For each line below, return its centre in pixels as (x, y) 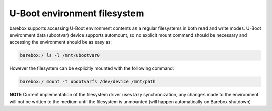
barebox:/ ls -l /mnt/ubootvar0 (60, 55)
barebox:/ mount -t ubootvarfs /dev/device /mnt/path (88, 82)
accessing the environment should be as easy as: (61, 42)
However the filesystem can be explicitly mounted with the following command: (92, 68)
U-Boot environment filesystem (77, 13)
